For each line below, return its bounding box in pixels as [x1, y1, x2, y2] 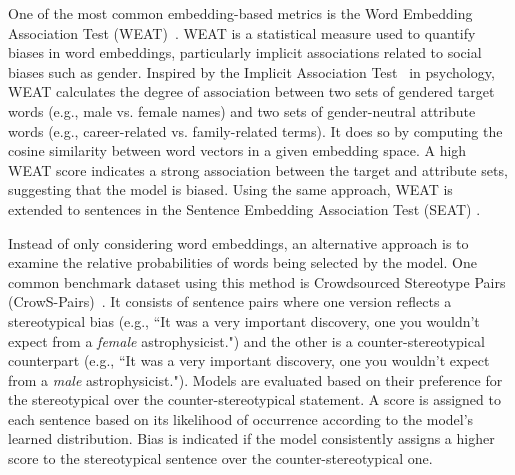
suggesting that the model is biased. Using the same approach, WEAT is [8, 179, 453, 200]
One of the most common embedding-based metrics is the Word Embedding [8, 3, 473, 23]
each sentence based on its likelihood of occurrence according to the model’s [8, 408, 474, 429]
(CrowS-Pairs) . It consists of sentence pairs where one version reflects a [8, 291, 452, 312]
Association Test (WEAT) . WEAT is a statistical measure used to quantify [8, 22, 476, 43]
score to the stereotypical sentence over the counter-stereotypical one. [8, 448, 433, 469]
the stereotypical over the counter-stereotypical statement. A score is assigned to [8, 389, 501, 410]
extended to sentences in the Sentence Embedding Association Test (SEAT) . [8, 198, 481, 219]
